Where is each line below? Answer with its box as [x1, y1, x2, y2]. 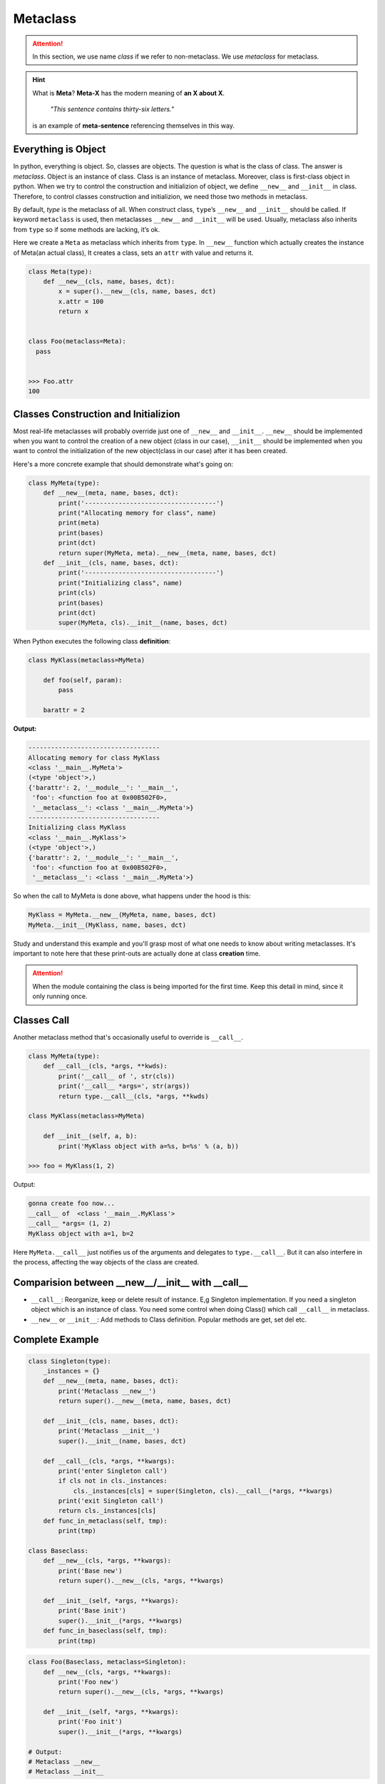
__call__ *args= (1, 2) [28, 1220, 112, 1227]
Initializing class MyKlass [28, 823, 126, 831]
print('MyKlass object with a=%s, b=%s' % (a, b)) [58, 1142, 239, 1150]
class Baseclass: [28, 1547, 89, 1555]
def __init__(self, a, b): [43, 1132, 138, 1140]
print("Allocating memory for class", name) [58, 509, 217, 517]
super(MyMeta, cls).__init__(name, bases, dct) [58, 619, 228, 627]
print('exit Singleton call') [58, 1497, 164, 1505]
